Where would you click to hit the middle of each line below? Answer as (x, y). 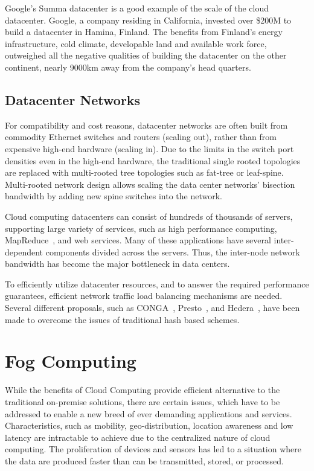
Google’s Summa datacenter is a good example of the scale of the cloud (137, 8)
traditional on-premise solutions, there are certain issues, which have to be (143, 401)
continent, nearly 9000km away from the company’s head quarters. (128, 67)
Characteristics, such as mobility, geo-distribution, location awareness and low (149, 425)
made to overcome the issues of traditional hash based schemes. (122, 319)
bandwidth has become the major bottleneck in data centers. (117, 264)
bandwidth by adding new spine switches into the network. (114, 196)
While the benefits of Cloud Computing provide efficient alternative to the (143, 390)
